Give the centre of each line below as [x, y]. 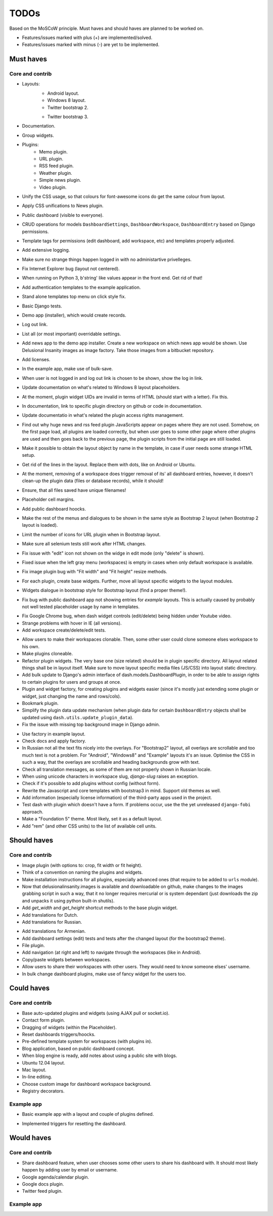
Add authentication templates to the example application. [81, 287]
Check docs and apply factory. [54, 741]
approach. [33, 812]
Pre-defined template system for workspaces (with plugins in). [87, 1041]
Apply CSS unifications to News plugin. [63, 206]
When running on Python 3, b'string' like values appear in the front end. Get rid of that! [112, 278]
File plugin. [33, 946]
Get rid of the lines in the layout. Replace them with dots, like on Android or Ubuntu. [109, 464]
